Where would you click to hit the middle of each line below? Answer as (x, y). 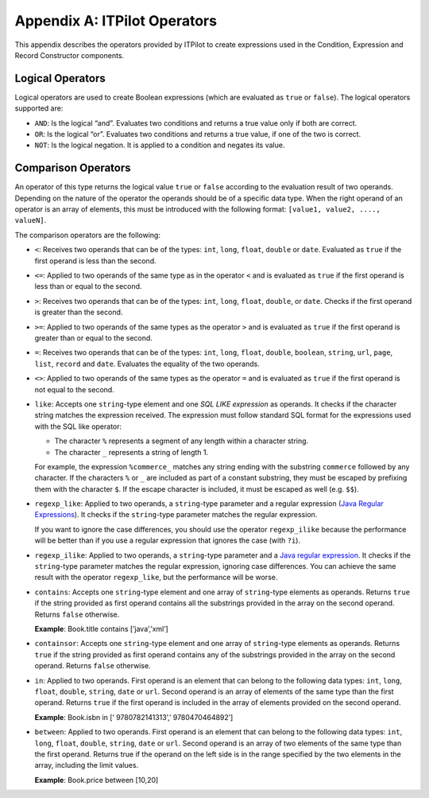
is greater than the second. (79, 312)
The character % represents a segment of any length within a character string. (182, 441)
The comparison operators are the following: (87, 235)
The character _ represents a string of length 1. (131, 452)
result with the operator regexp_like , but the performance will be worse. (156, 578)
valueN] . (31, 220)
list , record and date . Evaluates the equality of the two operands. (147, 364)
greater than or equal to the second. (93, 338)
